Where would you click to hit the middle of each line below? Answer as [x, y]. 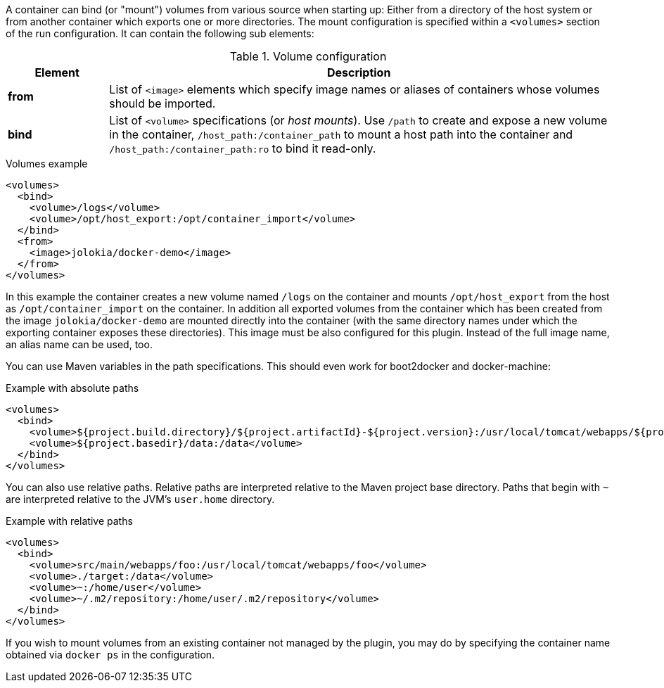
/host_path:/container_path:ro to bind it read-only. [243, 148]
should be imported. [162, 103]
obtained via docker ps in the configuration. [110, 655]
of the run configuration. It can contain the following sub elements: [160, 33]
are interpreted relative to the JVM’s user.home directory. [140, 499]
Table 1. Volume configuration [308, 56]
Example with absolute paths [72, 388]
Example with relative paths [69, 521]
